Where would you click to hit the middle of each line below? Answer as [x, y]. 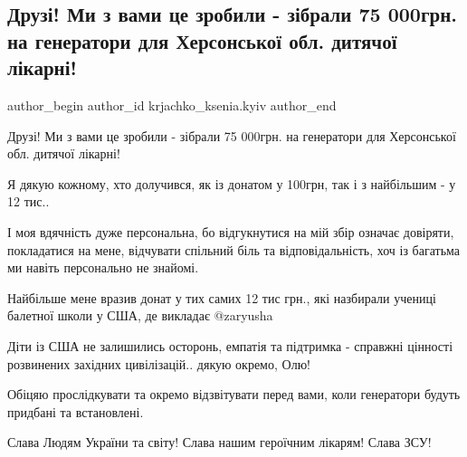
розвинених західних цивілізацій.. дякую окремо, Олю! [159, 363]
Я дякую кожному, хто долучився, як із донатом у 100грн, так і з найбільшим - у [232, 183]
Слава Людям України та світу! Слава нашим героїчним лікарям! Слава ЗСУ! [219, 442]
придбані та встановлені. [76, 411]
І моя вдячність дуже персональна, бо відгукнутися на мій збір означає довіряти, [231, 231]
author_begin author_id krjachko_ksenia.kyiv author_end [172, 105]
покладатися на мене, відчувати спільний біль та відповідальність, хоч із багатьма [234, 249]
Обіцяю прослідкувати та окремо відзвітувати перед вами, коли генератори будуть [234, 394]
